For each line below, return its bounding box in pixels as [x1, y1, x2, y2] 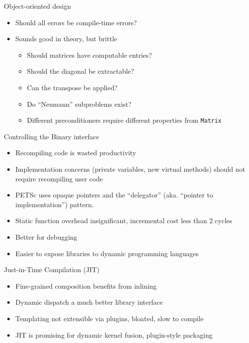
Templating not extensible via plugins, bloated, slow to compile [15, 313, 204, 323]
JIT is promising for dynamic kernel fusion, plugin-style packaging [15, 329, 213, 340]
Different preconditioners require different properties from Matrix [27, 115, 222, 125]
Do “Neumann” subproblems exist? [27, 98, 132, 109]
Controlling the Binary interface [4, 131, 99, 141]
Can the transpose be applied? [27, 82, 118, 92]
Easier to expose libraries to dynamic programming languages [15, 248, 199, 258]
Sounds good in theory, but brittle [15, 33, 117, 44]
